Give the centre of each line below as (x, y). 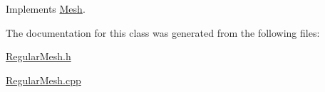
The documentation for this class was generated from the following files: (163, 32)
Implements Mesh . (46, 8)
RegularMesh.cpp (43, 80)
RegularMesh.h (38, 56)
